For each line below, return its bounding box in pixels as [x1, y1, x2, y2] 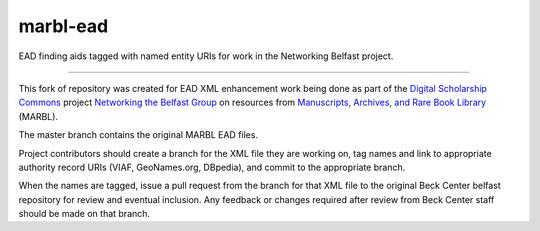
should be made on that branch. [18, 208, 150, 220]
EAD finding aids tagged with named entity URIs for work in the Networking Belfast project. [18, 50, 394, 62]
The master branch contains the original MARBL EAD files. [18, 129, 259, 141]
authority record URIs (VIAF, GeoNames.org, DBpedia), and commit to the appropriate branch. [18, 161, 406, 173]
